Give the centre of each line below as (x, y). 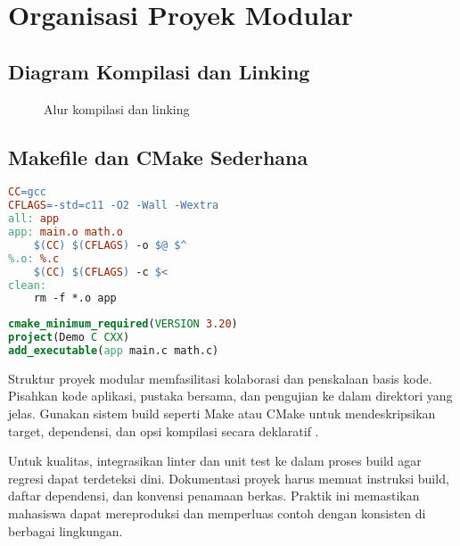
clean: (27, 285)
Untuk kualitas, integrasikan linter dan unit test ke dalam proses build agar (215, 461)
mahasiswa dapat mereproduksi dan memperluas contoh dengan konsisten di (217, 513)
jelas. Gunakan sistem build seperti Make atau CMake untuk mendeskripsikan (222, 414)
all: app (34, 219)
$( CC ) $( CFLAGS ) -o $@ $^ (110, 245)
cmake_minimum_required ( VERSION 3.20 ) (123, 324)
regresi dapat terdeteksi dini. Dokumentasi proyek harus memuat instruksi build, (229, 478)
